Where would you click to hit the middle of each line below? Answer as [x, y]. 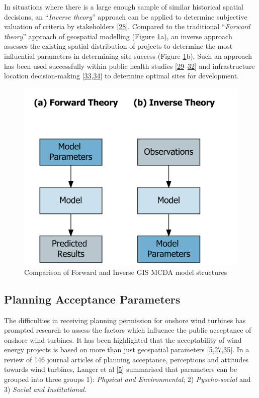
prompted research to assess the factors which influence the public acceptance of [128, 330]
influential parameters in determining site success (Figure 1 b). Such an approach [128, 56]
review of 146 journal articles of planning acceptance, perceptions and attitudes [126, 359]
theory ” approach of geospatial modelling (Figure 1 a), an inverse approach [118, 36]
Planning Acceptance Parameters [92, 299]
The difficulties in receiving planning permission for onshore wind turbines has [125, 320]
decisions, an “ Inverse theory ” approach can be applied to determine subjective [126, 16]
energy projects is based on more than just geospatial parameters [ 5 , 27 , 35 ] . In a [127, 350]
